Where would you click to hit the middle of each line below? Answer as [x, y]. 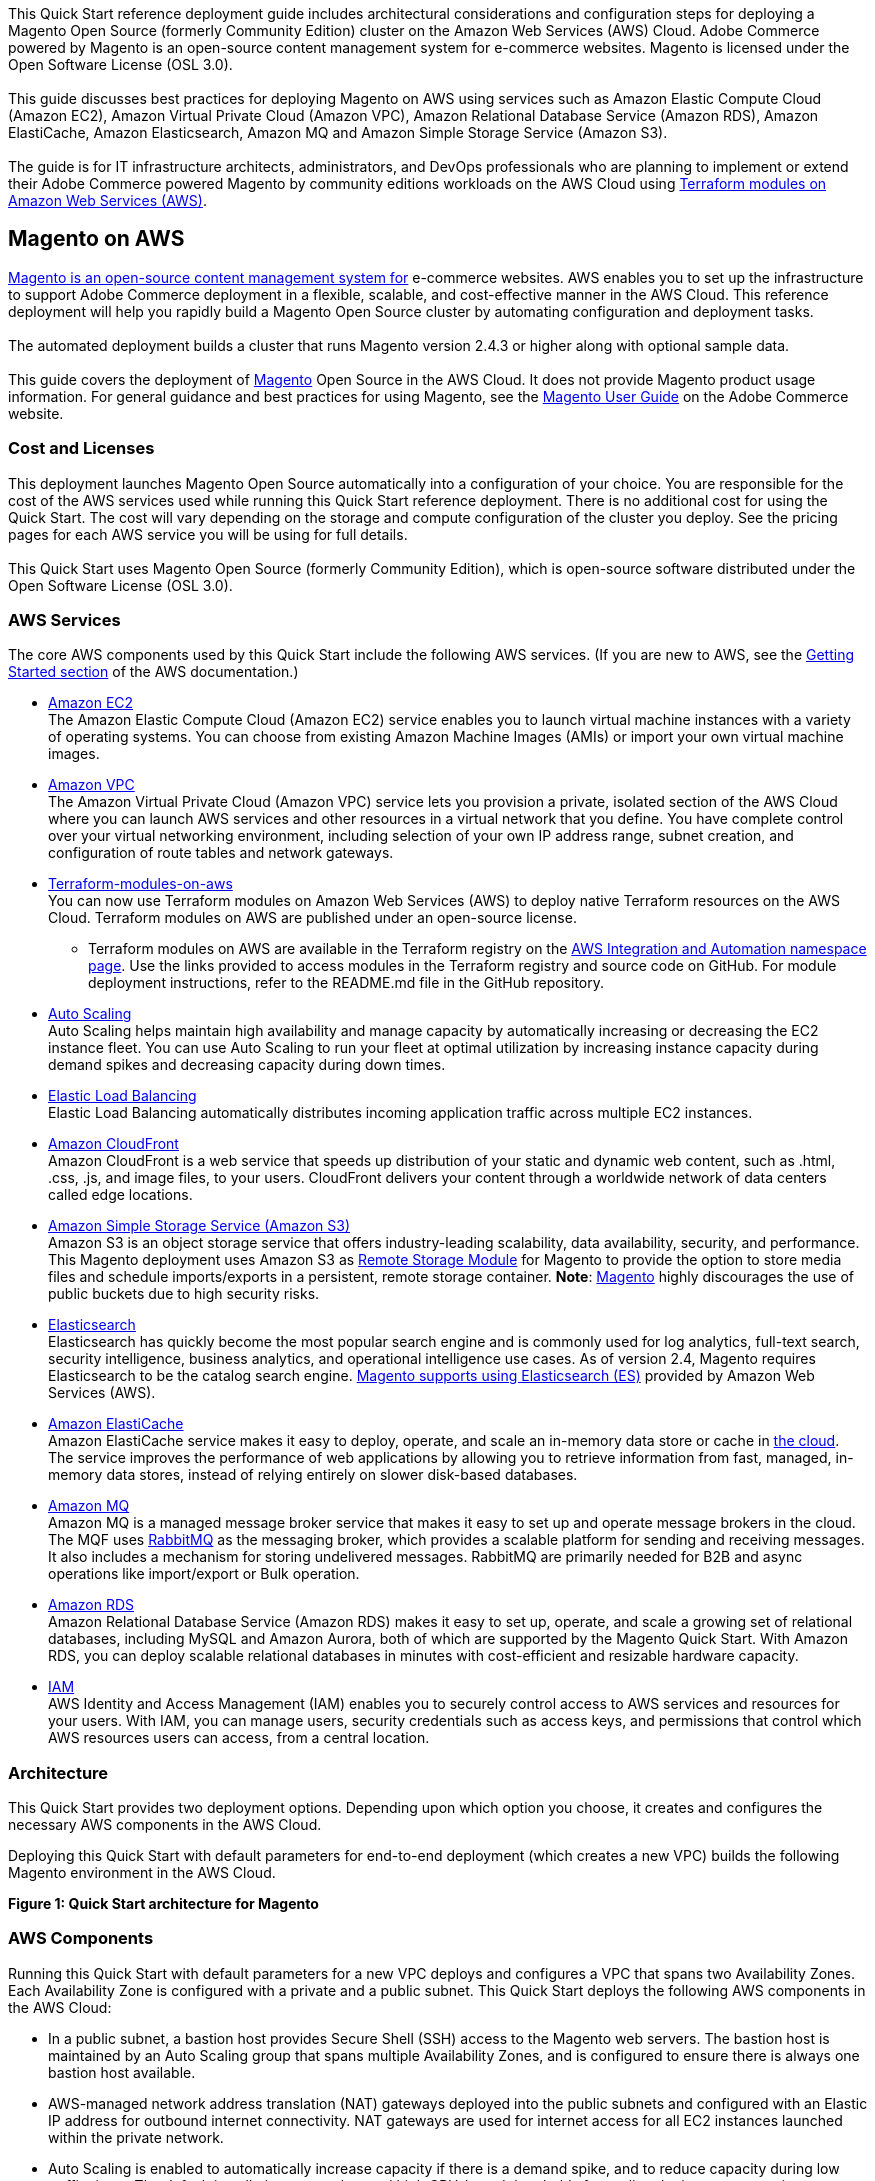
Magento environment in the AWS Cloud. [142, 1873]
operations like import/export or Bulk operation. [204, 1574]
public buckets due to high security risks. [184, 1294]
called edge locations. [120, 1195]
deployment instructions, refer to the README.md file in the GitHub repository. [346, 983]
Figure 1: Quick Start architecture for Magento [163, 1904]
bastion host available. [122, 2072]
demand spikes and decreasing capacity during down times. [247, 1065]
